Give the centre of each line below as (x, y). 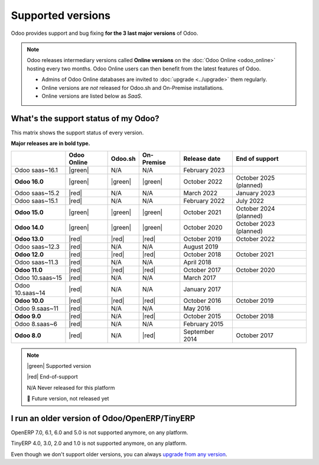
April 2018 (198, 262)
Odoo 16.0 (29, 182)
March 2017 (200, 277)
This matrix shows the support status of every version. (77, 133)
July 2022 (250, 201)
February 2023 (204, 170)
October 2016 (202, 301)
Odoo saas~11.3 (36, 262)
